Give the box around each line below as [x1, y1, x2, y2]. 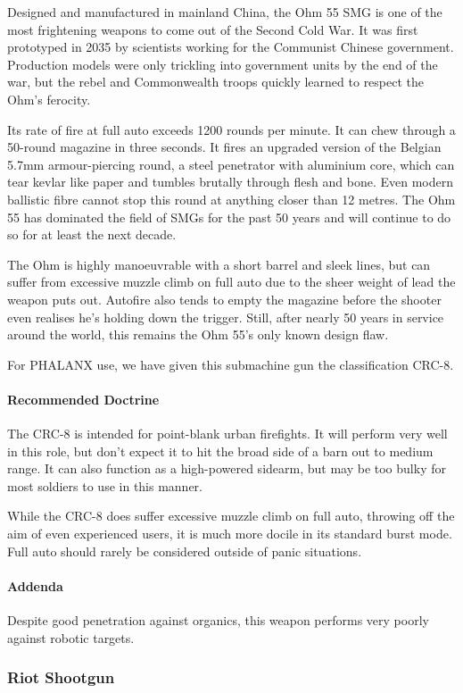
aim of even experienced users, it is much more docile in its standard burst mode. [7, 524, 452, 543]
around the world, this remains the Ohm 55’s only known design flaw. [7, 325, 389, 344]
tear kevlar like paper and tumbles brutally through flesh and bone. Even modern [7, 172, 453, 191]
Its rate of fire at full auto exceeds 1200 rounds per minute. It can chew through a [7, 120, 456, 138]
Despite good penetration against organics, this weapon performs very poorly [7, 611, 429, 630]
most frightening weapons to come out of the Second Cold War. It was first [7, 20, 418, 38]
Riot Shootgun [7, 666, 115, 689]
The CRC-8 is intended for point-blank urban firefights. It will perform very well [7, 424, 448, 443]
